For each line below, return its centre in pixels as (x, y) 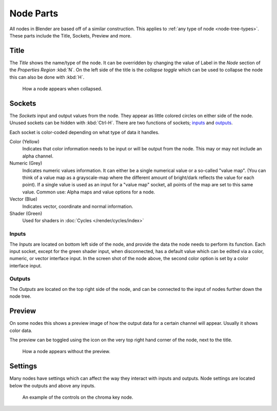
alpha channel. (38, 156)
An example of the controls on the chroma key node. (78, 397)
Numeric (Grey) (26, 163)
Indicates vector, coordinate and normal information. (78, 206)
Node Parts (34, 13)
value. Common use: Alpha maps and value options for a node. (89, 192)
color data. (21, 330)
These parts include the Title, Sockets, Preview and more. (71, 35)
